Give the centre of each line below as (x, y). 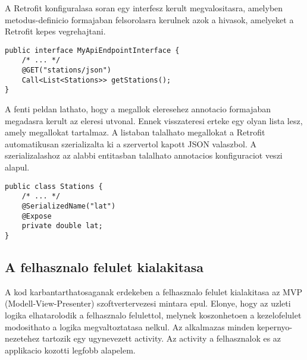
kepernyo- (275, 326)
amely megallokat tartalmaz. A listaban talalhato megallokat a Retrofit (135, 132)
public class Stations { (54, 186)
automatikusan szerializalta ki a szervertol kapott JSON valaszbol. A (131, 143)
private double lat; (62, 226)
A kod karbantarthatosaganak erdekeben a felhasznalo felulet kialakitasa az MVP (153, 291)
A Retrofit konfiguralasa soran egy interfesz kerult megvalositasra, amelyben (144, 8)
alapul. (17, 167)
